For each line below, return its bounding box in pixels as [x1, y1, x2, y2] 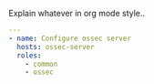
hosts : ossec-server [16, 42, 95, 51]
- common [25, 59, 58, 68]
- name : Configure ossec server [8, 34, 131, 43]
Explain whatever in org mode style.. [8, 8, 146, 18]
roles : [16, 50, 42, 60]
